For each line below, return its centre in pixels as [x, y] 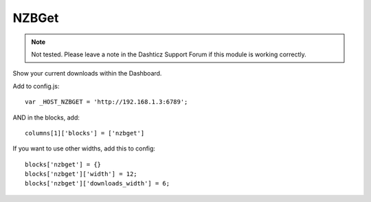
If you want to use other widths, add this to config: [84, 148]
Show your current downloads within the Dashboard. [87, 74]
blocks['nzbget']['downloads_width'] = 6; [98, 183]
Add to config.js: [36, 86]
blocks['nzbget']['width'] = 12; [81, 174]
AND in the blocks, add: [46, 117]
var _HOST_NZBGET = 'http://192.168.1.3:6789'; [106, 102]
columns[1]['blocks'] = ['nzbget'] [85, 133]
